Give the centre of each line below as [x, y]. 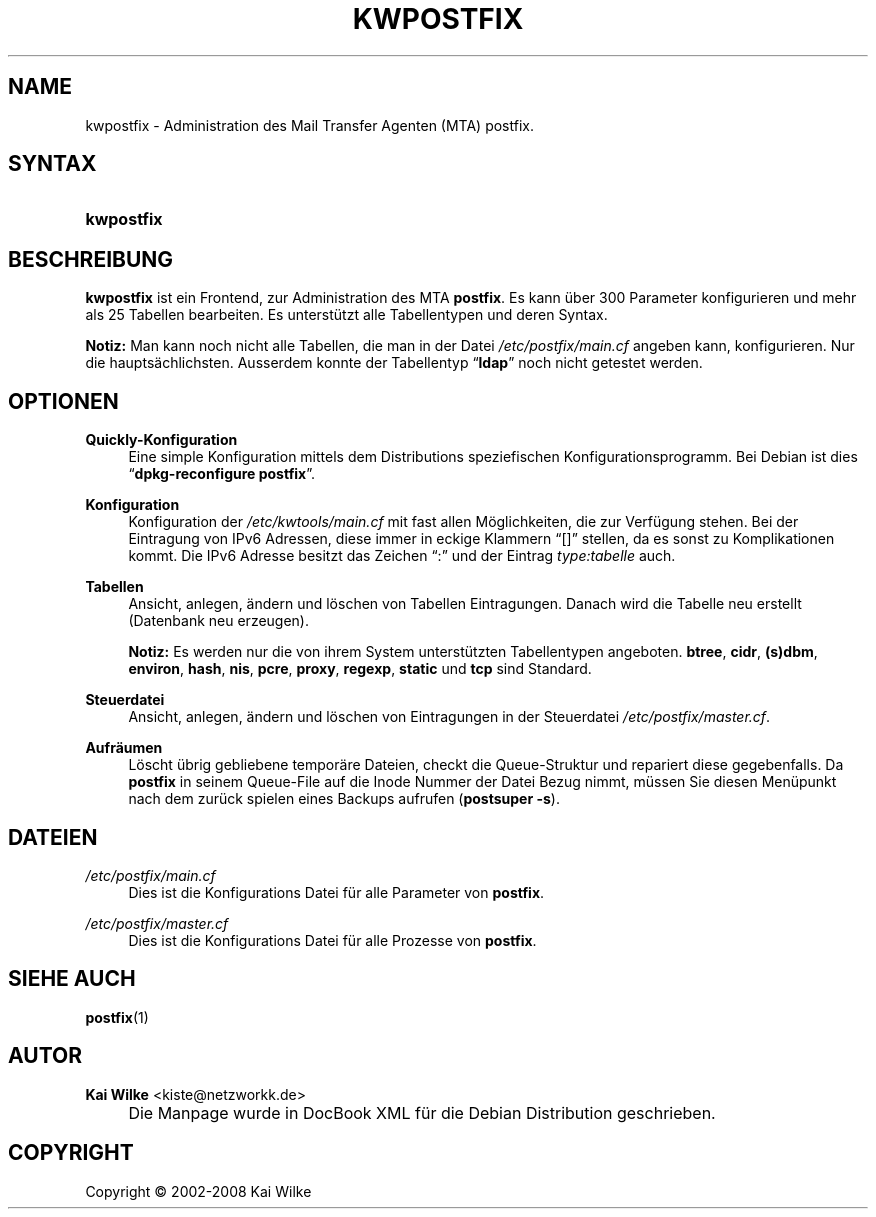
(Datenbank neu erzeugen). [219, 621]
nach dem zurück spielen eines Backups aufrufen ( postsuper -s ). [344, 799]
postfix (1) [117, 1017]
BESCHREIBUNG [91, 259]
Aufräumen [124, 748]
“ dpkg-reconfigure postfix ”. [222, 474]
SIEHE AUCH [72, 979]
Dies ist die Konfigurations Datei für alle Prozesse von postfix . [332, 940]
